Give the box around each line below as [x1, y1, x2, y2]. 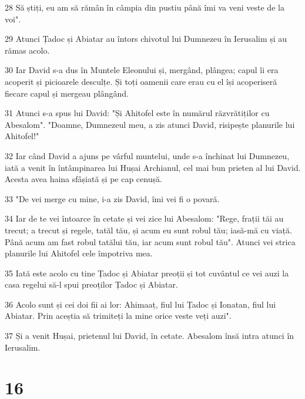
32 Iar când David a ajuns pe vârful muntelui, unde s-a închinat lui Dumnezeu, [5, 149, 290, 161]
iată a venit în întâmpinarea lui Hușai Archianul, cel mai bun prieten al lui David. [5, 161, 301, 173]
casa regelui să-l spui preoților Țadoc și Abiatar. [5, 278, 178, 291]
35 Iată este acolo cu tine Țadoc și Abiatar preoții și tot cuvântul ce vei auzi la [5, 266, 289, 279]
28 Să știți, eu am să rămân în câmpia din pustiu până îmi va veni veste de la [5, 1, 284, 13]
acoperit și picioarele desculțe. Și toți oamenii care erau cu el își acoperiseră [5, 75, 277, 87]
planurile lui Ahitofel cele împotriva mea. [5, 247, 153, 259]
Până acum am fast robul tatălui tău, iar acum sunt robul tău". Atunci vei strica [5, 235, 296, 248]
